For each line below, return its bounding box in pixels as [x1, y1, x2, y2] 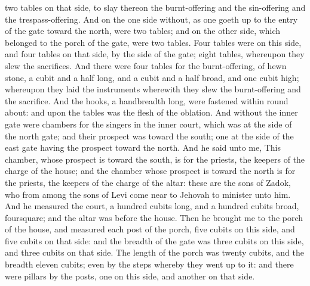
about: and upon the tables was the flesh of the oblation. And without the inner [5, 106, 298, 119]
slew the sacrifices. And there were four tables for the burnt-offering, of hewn [5, 59, 287, 71]
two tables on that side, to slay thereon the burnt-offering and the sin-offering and [5, 1, 306, 13]
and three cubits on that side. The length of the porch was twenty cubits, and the [5, 246, 304, 259]
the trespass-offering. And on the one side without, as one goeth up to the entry [5, 13, 298, 25]
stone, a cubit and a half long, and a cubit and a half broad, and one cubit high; [5, 71, 299, 83]
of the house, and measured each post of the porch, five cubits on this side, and [5, 223, 295, 235]
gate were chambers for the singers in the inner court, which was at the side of [5, 117, 292, 130]
